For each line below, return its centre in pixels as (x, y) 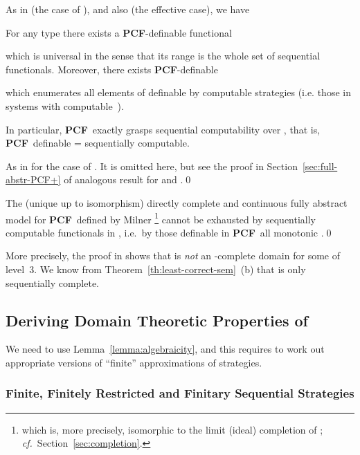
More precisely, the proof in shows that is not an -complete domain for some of (173, 256)
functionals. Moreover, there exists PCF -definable (112, 69)
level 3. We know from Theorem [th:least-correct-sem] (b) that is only (156, 269)
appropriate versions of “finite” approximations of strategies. (134, 362)
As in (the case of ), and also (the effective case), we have (128, 9)
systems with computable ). (65, 105)
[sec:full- (320, 166)
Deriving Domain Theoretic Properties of (157, 320)
